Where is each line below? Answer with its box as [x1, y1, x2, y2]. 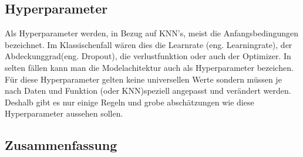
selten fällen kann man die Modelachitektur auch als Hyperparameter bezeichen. [5, 61, 294, 73]
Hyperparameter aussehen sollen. [5, 107, 123, 120]
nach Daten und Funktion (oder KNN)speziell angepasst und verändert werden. [5, 84, 291, 97]
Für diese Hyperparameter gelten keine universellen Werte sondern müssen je [5, 73, 282, 85]
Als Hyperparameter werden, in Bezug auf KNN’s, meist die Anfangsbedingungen [5, 27, 299, 39]
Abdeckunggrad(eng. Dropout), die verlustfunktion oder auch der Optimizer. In [5, 50, 291, 62]
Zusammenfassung [5, 136, 117, 154]
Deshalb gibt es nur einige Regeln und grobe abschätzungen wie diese [5, 95, 254, 108]
